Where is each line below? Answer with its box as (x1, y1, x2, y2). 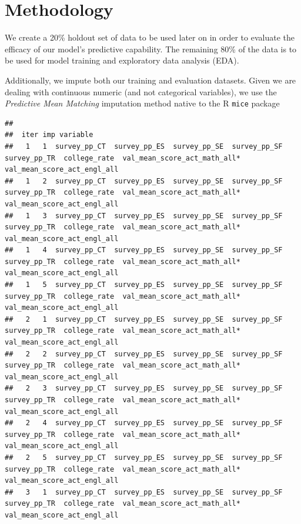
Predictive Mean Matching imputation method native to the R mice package (5, 97, 280, 109)
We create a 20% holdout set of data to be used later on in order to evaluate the (5, 31, 295, 44)
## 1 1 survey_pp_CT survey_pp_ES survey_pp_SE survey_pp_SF (5, 142, 283, 151)
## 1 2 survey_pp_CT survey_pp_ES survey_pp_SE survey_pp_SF (5, 176, 283, 185)
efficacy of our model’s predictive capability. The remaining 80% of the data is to (5, 42, 297, 55)
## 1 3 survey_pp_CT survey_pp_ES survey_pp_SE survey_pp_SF (5, 211, 283, 220)
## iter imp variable (5, 131, 93, 139)
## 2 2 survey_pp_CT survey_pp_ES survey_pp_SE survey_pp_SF (5, 349, 283, 358)
